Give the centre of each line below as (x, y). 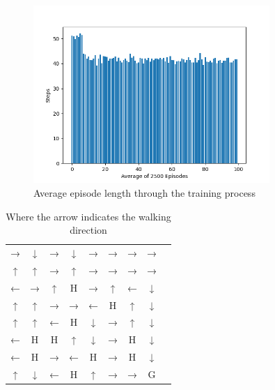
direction (88, 230)
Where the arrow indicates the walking (88, 216)
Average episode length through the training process (144, 192)
